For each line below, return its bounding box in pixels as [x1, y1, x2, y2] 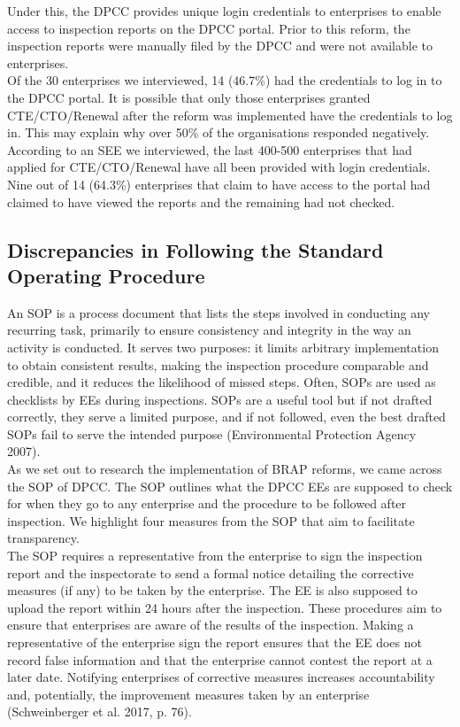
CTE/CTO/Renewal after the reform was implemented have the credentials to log [7, 105, 453, 124]
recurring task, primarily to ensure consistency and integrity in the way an [7, 321, 411, 339]
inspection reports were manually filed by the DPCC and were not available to [7, 36, 433, 55]
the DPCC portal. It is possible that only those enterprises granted [7, 88, 371, 106]
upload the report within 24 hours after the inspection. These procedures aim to [7, 598, 442, 616]
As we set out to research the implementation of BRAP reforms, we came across [7, 460, 442, 478]
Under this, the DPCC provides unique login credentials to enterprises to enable [7, 2, 441, 19]
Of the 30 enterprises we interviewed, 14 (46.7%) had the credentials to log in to [7, 71, 442, 89]
